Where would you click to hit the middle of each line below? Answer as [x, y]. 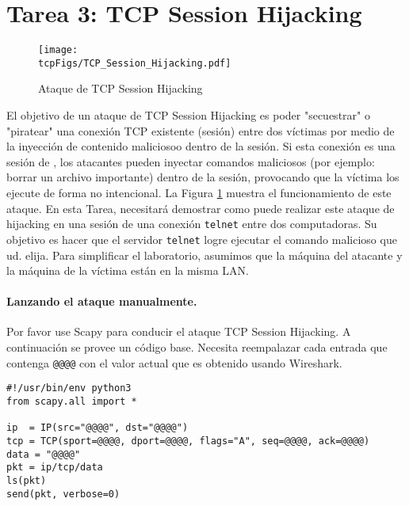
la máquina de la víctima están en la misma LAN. [128, 270]
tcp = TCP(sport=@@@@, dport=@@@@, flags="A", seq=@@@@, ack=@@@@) [188, 441]
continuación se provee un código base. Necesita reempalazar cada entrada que [197, 347]
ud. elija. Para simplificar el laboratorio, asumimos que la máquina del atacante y [204, 255]
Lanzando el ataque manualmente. [102, 301]
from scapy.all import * [72, 401]
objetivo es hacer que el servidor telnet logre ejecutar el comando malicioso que [202, 239]
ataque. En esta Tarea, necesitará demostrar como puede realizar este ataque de [201, 208]
